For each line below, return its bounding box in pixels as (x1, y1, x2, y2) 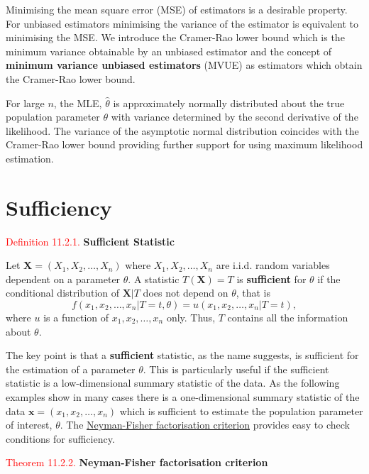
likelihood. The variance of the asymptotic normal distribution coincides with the (6, 123, 359, 138)
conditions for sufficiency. (6, 431, 115, 446)
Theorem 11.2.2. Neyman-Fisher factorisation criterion (6, 455, 268, 470)
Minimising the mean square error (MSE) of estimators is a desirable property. (6, 2, 348, 16)
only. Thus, (166, 310, 216, 325)
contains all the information (227, 310, 348, 325)
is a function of (43, 310, 109, 325)
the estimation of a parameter (6, 361, 136, 376)
